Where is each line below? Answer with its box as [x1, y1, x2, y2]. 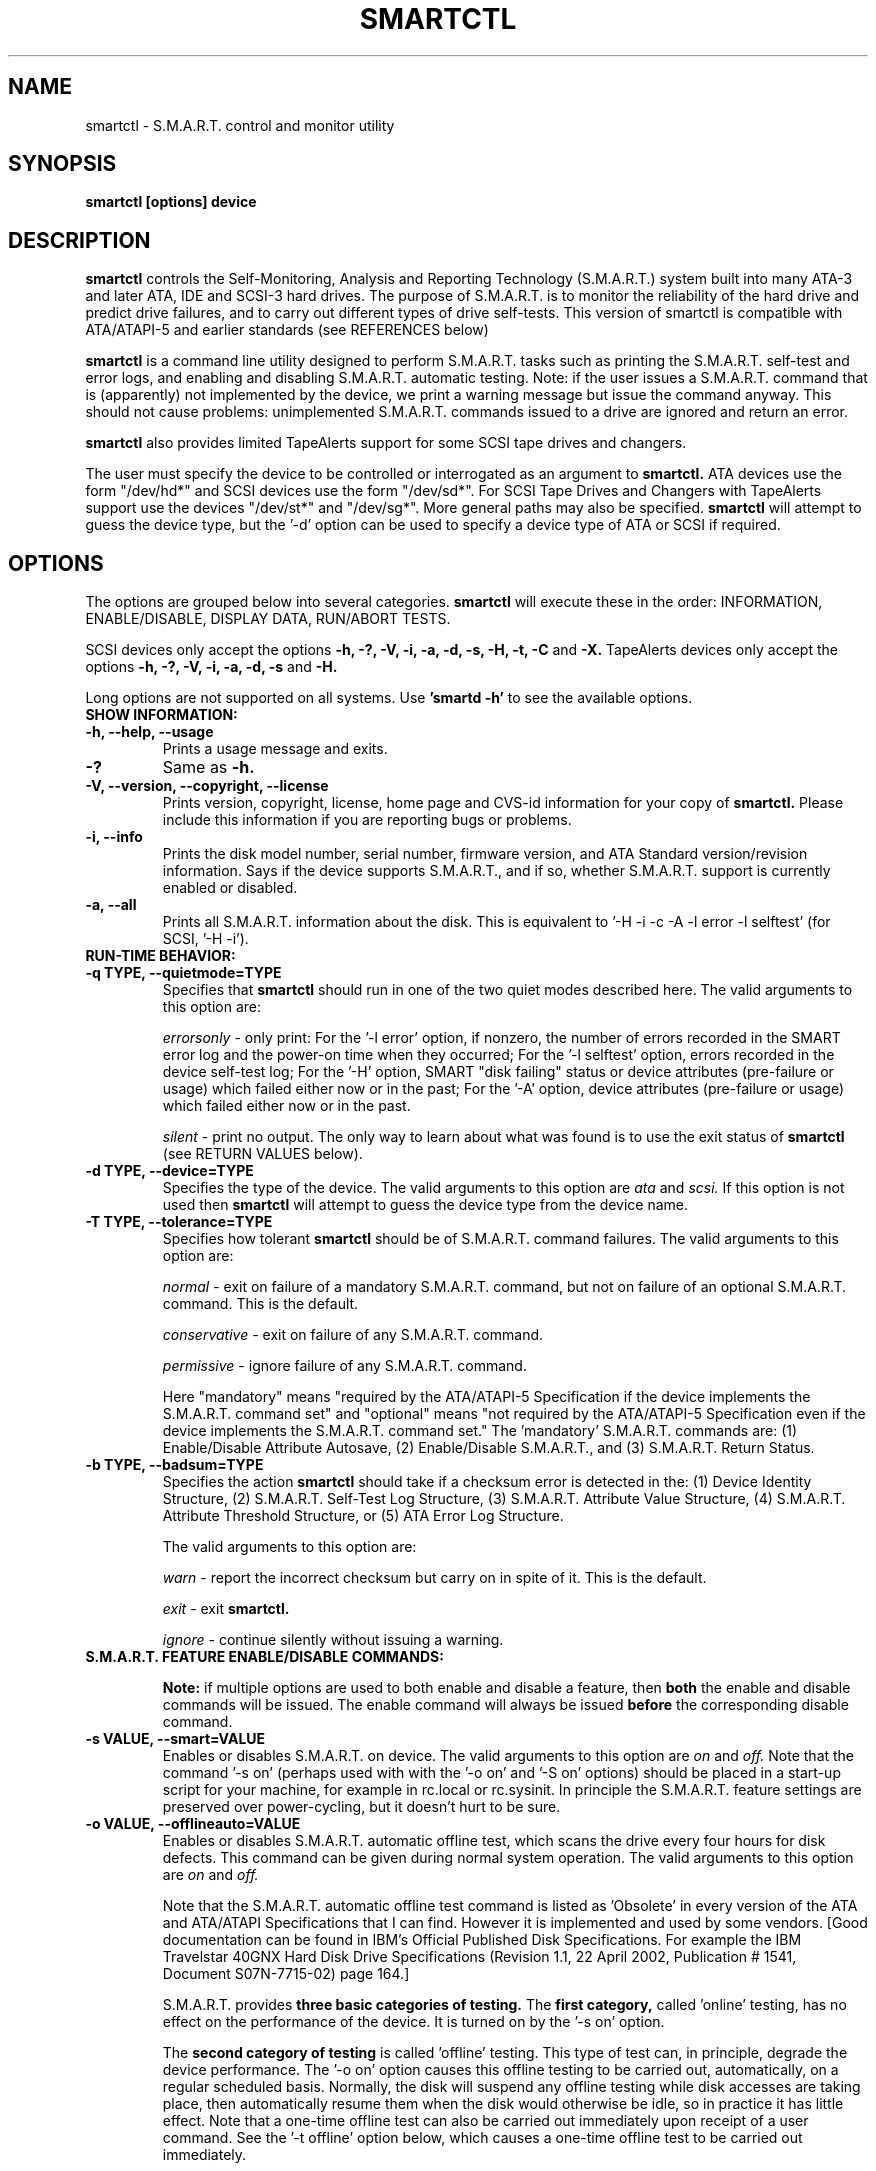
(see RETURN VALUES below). [162, 1145, 363, 1163]
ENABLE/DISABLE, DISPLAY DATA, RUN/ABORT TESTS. [85, 610, 451, 628]
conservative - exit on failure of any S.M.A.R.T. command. [162, 1326, 544, 1344]
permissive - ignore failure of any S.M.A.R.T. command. [162, 1357, 527, 1375]
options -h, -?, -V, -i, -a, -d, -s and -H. [85, 658, 338, 676]
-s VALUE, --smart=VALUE [85, 1730, 266, 1748]
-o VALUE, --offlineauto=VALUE [85, 1815, 301, 1833]
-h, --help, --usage [85, 723, 214, 741]
